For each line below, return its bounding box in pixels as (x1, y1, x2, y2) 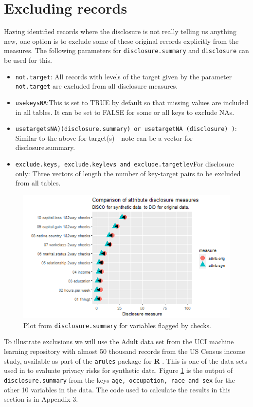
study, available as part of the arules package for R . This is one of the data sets (4, 355, 248, 366)
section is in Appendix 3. (4, 394, 78, 404)
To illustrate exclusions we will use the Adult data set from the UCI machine (4, 336, 234, 347)
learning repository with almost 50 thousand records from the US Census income (4, 346, 245, 356)
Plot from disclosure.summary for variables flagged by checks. (23, 320, 211, 330)
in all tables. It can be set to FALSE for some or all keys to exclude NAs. (15, 107, 235, 117)
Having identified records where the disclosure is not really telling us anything (4, 26, 236, 37)
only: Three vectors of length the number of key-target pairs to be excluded (15, 168, 241, 178)
